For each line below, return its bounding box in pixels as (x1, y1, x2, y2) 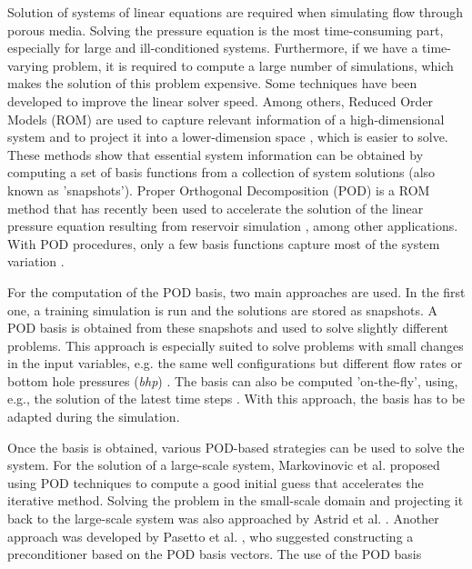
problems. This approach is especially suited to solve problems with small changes (7, 335, 464, 354)
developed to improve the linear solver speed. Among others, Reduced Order (7, 91, 434, 110)
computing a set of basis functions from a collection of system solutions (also (7, 163, 436, 182)
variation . (7, 252, 65, 271)
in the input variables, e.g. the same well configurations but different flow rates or (7, 354, 463, 373)
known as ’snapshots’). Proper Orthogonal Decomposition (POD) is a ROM (7, 180, 430, 199)
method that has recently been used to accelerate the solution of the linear (7, 198, 424, 217)
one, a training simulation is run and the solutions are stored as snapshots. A (7, 300, 437, 319)
